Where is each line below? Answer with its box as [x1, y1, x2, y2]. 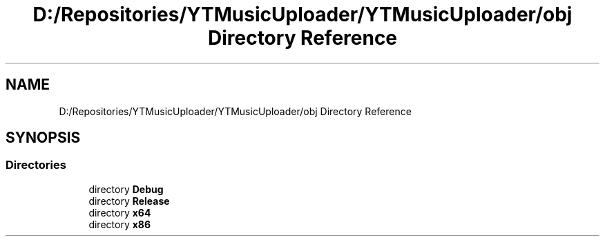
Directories [6, 158, 66, 172]
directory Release [88, 194, 170, 207]
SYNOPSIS [6, 129, 81, 147]
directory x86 [88, 218, 151, 230]
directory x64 [88, 206, 151, 219]
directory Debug [88, 183, 164, 195]
